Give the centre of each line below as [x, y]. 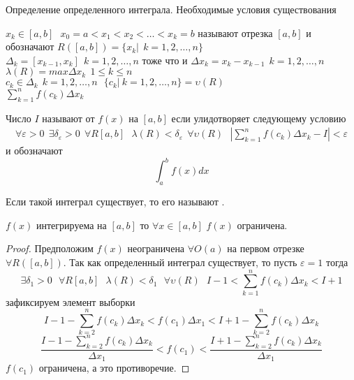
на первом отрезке [266, 248]
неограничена [156, 248]
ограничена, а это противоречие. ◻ [114, 368]
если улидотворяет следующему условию [259, 118]
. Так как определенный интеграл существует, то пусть [180, 262]
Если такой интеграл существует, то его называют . [115, 202]
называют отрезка [235, 32]
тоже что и [165, 60]
